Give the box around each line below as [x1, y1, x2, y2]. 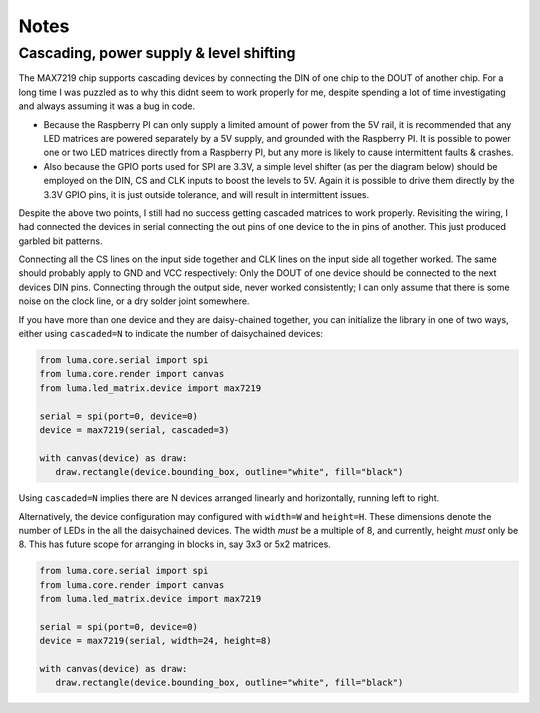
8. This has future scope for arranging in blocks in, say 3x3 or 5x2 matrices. [18, 538, 332, 550]
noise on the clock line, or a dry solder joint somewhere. [18, 295, 250, 307]
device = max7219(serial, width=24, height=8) [39, 635, 272, 647]
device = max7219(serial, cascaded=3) [39, 424, 230, 435]
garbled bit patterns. [18, 235, 103, 247]
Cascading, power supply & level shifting [18, 44, 296, 62]
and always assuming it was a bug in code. [18, 100, 196, 112]
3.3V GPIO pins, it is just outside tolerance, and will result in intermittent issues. [43, 188, 370, 200]
